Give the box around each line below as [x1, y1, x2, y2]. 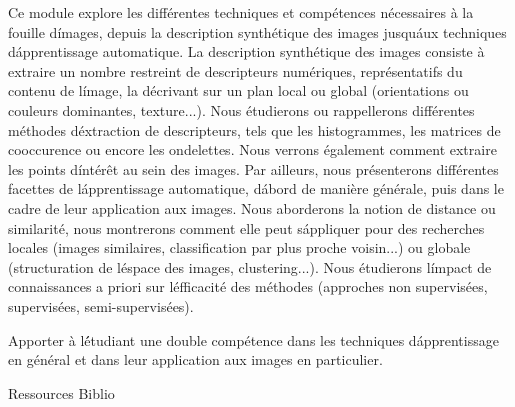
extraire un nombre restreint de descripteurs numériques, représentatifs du [8, 60, 463, 81]
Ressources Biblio [8, 382, 115, 403]
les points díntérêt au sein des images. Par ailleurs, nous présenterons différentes [8, 158, 499, 179]
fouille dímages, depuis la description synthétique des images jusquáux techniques [8, 21, 507, 42]
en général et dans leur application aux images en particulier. [8, 349, 383, 370]
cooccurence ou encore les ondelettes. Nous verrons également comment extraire [8, 139, 497, 160]
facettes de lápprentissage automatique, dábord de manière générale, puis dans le [8, 178, 504, 199]
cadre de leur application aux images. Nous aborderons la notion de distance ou [8, 197, 496, 218]
